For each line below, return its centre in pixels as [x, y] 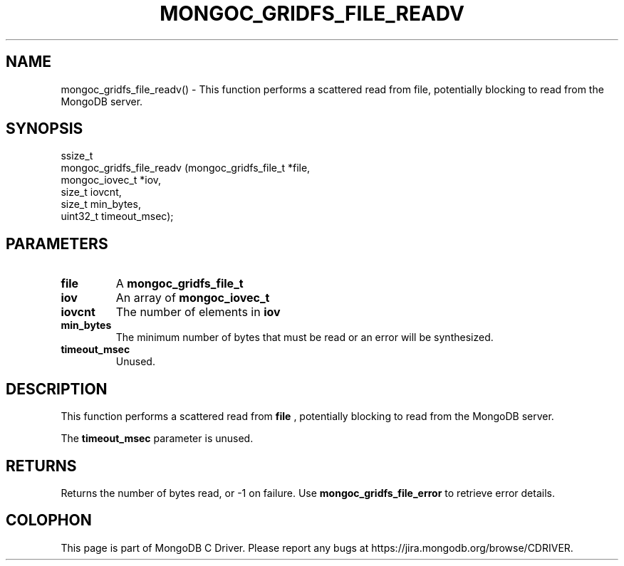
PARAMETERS [57, 243]
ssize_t [77, 156]
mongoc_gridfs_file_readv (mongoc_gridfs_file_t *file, [186, 168]
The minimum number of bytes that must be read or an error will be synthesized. [305, 337]
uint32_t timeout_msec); [117, 216]
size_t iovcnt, [91, 192]
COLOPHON [49, 520]
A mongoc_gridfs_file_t [180, 284]
